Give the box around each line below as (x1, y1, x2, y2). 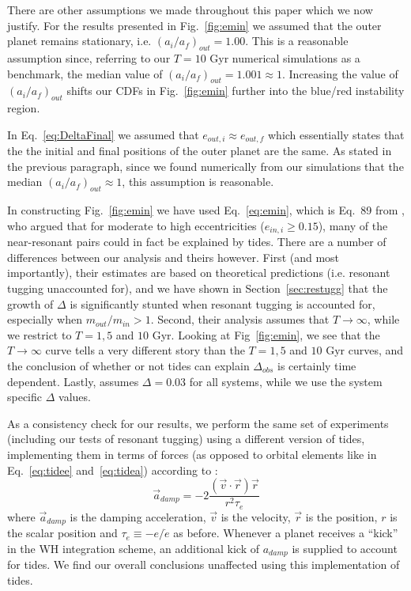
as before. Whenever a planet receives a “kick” (173, 525, 398, 541)
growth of (7, 295, 54, 312)
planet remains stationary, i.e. (7, 32, 152, 49)
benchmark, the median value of (7, 65, 163, 81)
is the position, (305, 508, 378, 525)
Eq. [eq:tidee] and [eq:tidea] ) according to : (7, 461, 218, 478)
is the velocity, (221, 508, 291, 525)
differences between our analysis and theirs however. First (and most (7, 248, 340, 265)
